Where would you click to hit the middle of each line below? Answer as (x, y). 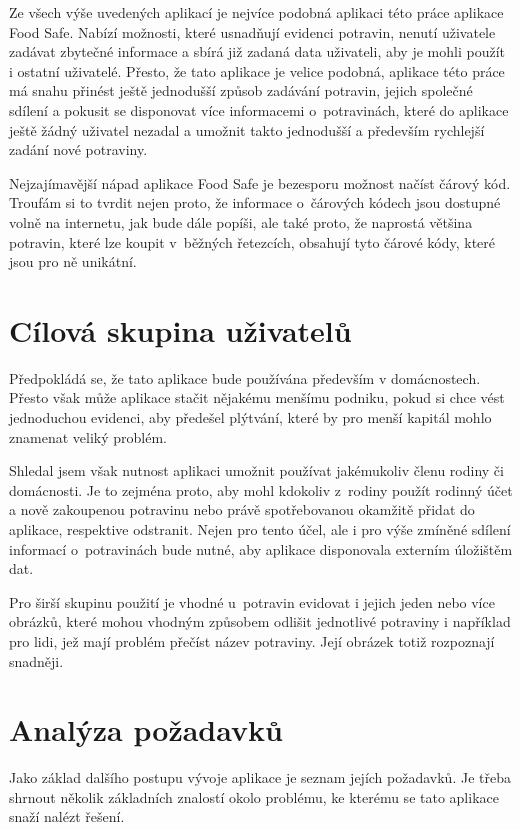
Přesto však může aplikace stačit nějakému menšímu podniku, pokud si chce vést (257, 397)
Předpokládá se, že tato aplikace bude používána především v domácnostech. (245, 377)
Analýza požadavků (146, 729)
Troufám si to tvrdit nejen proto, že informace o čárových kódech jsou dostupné (255, 202)
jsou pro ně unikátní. (73, 261)
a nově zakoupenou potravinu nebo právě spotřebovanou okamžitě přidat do (242, 509)
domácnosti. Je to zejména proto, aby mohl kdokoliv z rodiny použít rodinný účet (261, 489)
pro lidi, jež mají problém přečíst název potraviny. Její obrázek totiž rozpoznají (252, 640)
